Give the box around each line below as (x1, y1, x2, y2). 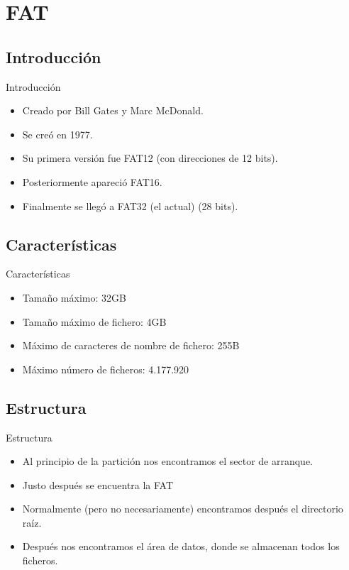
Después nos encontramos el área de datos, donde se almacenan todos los (22, 539, 340, 554)
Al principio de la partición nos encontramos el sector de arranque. (22, 454, 313, 468)
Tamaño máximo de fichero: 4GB (22, 314, 167, 329)
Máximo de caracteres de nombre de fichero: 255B (22, 338, 240, 353)
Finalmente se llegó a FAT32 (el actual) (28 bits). (22, 198, 238, 213)
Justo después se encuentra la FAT (22, 477, 174, 492)
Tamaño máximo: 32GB (22, 290, 126, 305)
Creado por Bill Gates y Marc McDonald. (22, 103, 204, 118)
